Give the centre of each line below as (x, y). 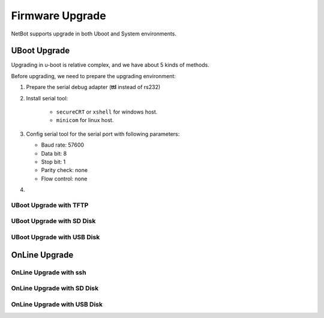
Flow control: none (64, 179)
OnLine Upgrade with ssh (49, 272)
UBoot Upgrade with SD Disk (53, 221)
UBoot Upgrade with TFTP (50, 205)
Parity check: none (64, 170)
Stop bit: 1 (53, 162)
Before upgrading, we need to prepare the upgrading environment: (94, 76)
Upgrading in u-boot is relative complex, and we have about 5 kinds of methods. (110, 65)
